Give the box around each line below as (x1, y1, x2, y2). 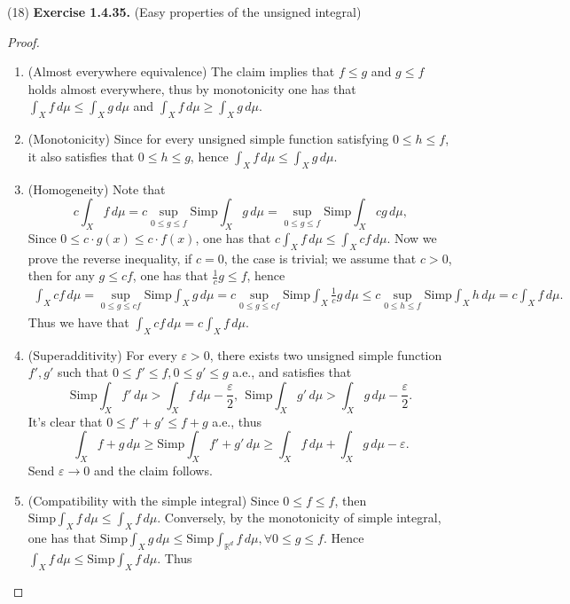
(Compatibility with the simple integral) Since (27, 490, 279, 509)
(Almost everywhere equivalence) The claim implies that (27, 62, 335, 81)
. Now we (387, 228, 437, 247)
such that (57, 363, 109, 381)
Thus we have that (27, 312, 129, 331)
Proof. (7, 32, 40, 51)
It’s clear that (27, 412, 103, 430)
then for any (27, 266, 95, 285)
